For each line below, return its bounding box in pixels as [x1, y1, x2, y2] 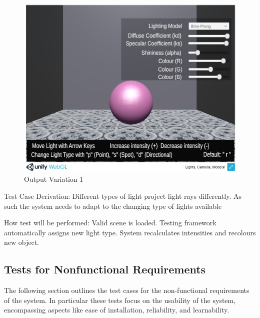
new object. [4, 237, 39, 247]
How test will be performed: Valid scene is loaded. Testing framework [4, 217, 216, 228]
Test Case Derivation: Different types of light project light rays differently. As [4, 190, 242, 201]
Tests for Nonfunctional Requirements [4, 261, 206, 277]
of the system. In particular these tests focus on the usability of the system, [4, 294, 236, 305]
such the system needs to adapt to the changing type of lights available [4, 200, 222, 211]
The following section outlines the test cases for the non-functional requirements [4, 285, 249, 295]
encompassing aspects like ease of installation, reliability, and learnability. [4, 304, 229, 315]
